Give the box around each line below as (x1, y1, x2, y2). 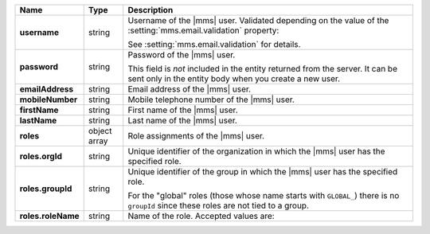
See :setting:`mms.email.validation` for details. (127, 39, 301, 49)
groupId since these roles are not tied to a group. (127, 200, 310, 211)
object (88, 126, 112, 136)
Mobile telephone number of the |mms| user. (127, 94, 295, 105)
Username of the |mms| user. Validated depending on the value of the (127, 15, 389, 25)
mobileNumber (19, 94, 78, 105)
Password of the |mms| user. (127, 49, 236, 60)
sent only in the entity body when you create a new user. (127, 73, 341, 84)
